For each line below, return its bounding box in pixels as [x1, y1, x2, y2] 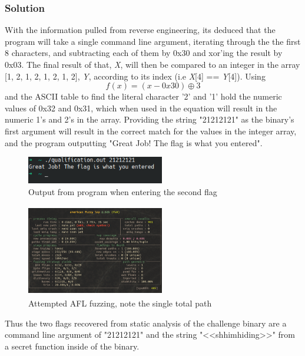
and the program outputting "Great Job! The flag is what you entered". [5, 136, 263, 149]
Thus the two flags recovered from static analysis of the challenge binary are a [5, 317, 287, 329]
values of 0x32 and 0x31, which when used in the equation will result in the [5, 101, 277, 114]
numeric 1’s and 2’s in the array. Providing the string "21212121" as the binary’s [5, 113, 294, 126]
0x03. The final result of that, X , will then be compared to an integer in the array [5, 58, 300, 70]
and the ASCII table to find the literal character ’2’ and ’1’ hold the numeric [5, 90, 282, 103]
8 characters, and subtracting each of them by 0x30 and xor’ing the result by [5, 47, 283, 59]
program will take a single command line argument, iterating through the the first [5, 35, 301, 47]
